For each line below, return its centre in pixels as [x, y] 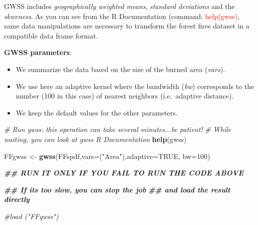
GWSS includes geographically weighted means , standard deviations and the [119, 6]
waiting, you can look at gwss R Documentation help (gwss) [95, 139]
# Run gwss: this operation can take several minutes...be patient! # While [118, 129]
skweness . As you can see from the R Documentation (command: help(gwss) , [122, 16]
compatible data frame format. [51, 35]
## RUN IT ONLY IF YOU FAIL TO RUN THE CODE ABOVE [124, 173]
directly [17, 199]
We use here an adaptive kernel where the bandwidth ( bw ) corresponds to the [135, 86]
